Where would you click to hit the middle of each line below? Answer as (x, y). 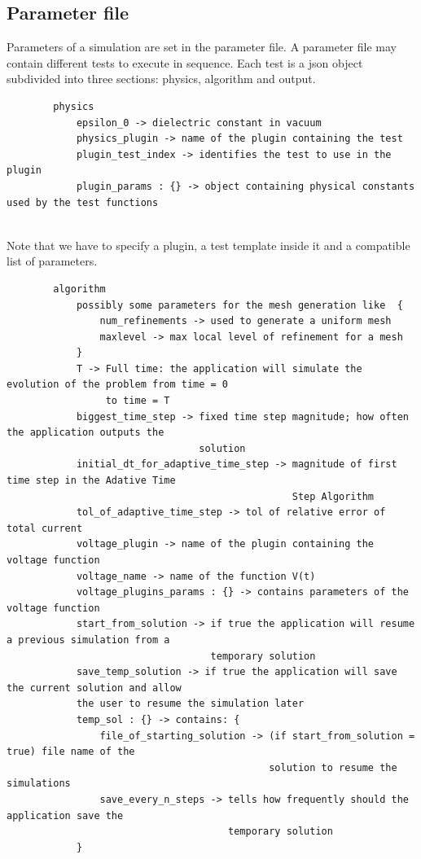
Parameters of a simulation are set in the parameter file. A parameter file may (202, 47)
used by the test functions (83, 202)
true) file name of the (71, 752)
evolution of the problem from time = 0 (118, 385)
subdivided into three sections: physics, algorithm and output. (161, 79)
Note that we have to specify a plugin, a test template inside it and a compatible (208, 245)
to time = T (138, 401)
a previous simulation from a (88, 640)
